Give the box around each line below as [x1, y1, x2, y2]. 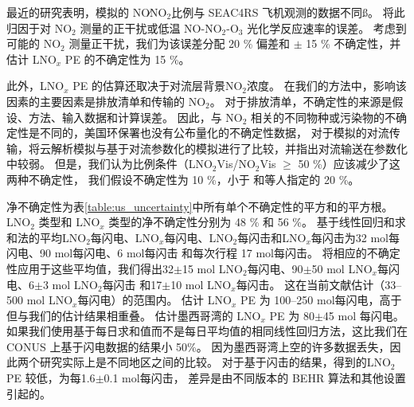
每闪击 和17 [102, 276, 162, 292]
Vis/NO [217, 155, 256, 172]
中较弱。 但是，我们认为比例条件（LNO [6, 155, 213, 172]
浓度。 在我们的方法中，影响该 [247, 77, 407, 94]
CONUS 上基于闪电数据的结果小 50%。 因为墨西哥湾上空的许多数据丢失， [6, 338, 390, 354]
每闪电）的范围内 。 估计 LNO [77, 292, 232, 308]
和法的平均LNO [6, 229, 87, 245]
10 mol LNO [170, 276, 232, 292]
